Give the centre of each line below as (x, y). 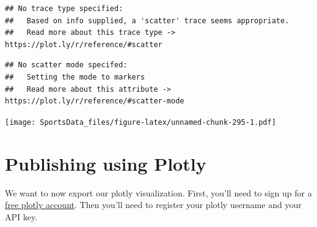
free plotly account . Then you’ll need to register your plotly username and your (153, 205)
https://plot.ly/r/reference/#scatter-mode (95, 101)
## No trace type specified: (64, 9)
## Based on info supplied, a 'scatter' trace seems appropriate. (147, 20)
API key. (21, 216)
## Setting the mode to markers (75, 77)
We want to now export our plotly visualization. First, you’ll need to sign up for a (158, 192)
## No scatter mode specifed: (66, 65)
